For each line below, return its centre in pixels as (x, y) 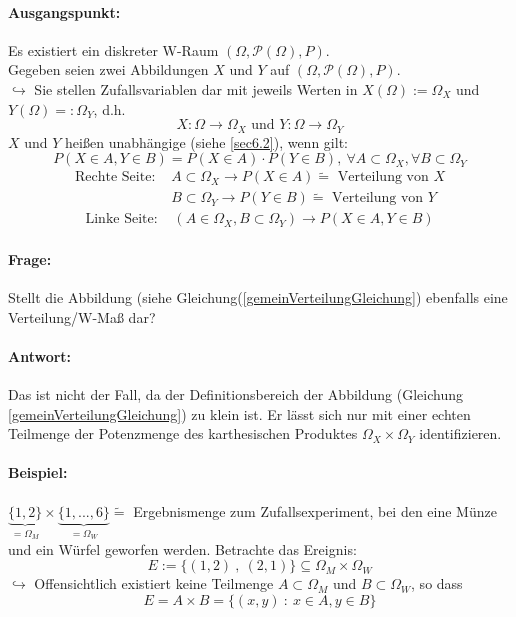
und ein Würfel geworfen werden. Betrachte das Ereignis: (182, 548)
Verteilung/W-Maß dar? (82, 316)
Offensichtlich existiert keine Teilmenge (154, 583)
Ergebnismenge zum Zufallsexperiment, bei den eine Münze (315, 510)
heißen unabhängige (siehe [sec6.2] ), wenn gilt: (206, 141)
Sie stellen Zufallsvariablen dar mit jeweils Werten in (196, 88)
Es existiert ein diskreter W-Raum (113, 49)
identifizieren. (460, 433)
